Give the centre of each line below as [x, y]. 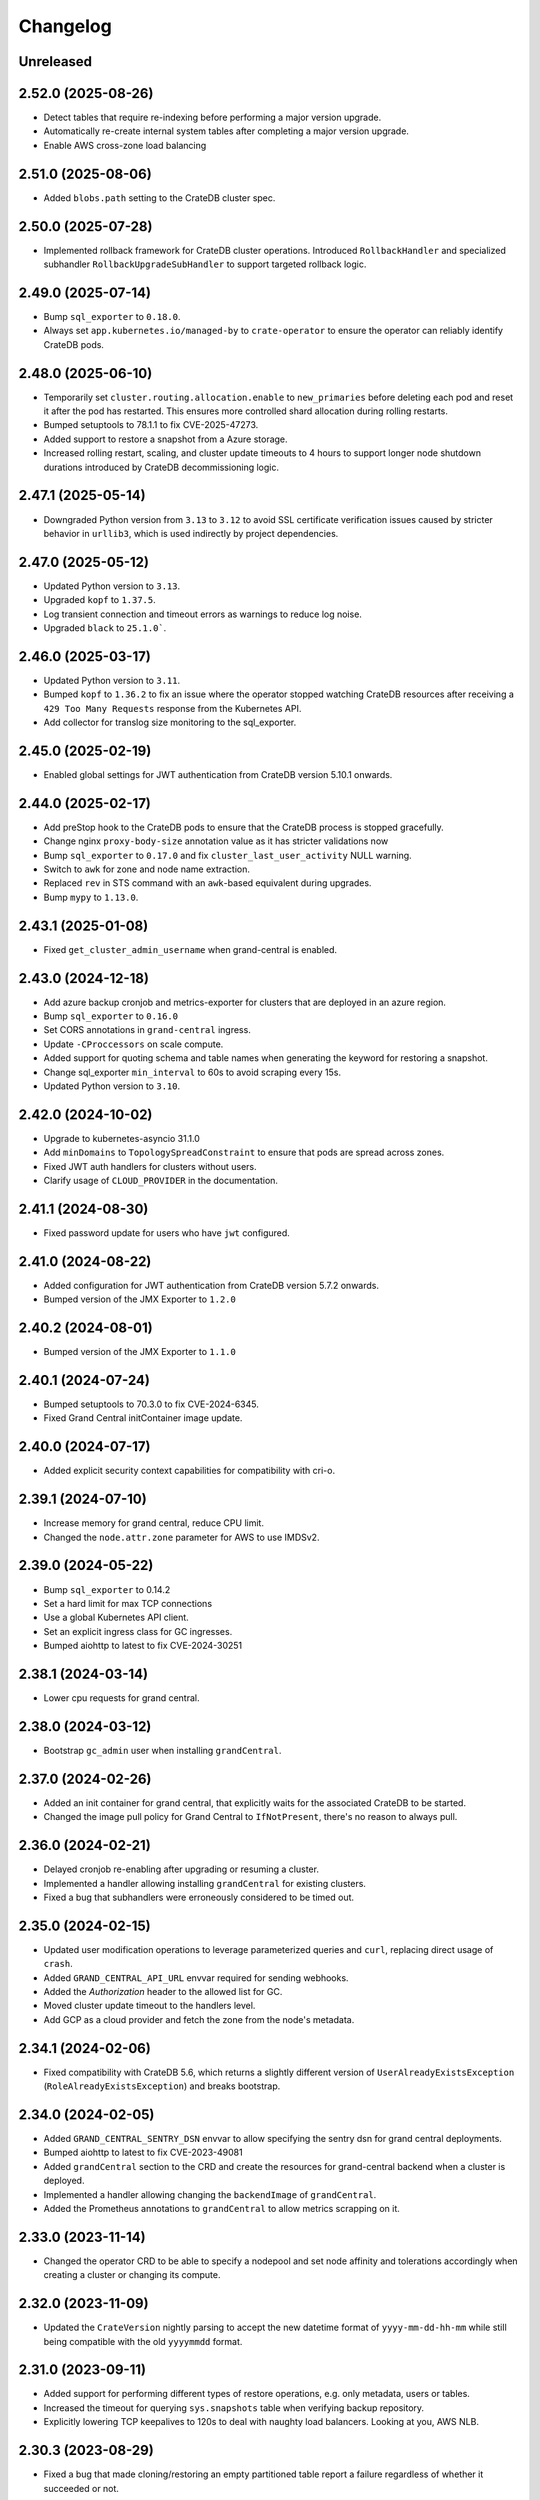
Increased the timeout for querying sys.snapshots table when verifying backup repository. [234, 2407]
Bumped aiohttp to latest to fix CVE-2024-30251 [143, 1646]
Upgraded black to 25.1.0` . [105, 627]
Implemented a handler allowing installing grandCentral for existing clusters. [205, 1883]
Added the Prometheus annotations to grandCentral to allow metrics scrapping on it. [221, 2208]
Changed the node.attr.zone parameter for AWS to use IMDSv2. [181, 1537]
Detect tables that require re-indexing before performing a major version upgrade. [212, 117]
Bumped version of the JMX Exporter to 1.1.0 [140, 1352]
